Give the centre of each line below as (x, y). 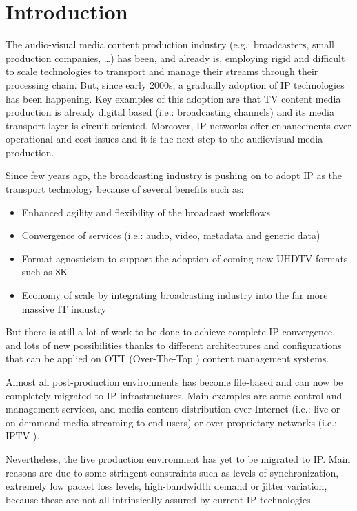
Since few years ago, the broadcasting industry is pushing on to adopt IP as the (174, 175)
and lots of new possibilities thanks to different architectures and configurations (174, 345)
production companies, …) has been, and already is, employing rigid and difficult (175, 58)
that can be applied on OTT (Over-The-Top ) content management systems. (167, 358)
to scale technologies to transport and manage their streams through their (162, 71)
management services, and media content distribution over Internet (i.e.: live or (173, 409)
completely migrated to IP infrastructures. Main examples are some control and (174, 395)
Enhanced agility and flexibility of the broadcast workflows (146, 212)
